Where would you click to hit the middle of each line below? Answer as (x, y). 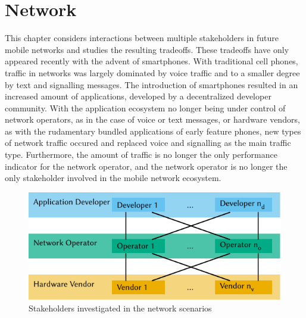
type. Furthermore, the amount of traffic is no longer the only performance (141, 155)
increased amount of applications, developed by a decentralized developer (138, 96)
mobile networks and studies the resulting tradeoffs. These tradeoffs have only (147, 49)
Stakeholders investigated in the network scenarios (120, 308)
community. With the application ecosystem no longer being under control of (145, 107)
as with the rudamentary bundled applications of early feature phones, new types (153, 131)
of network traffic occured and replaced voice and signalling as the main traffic (148, 143)
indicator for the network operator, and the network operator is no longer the (146, 166)
